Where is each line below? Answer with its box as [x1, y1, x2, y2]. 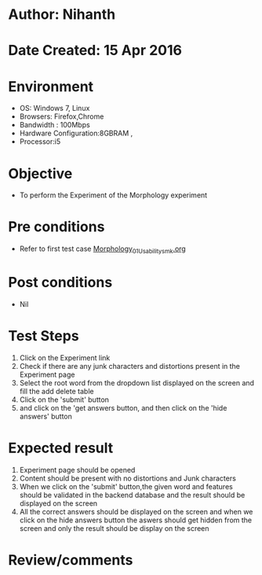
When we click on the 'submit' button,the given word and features [19, 481, 233, 491]
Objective [8, 164, 73, 182]
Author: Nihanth [8, 6, 116, 24]
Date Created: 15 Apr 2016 [8, 42, 183, 60]
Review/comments [8, 551, 133, 569]
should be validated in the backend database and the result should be [19, 490, 246, 499]
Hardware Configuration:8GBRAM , [19, 128, 133, 138]
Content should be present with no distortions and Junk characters [19, 474, 237, 483]
